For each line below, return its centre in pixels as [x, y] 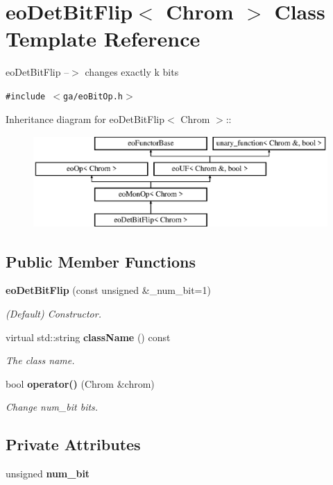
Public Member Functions [101, 261]
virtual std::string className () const [88, 337]
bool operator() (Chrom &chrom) [80, 383]
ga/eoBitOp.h [93, 96]
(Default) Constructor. [53, 314]
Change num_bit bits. [52, 407]
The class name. [40, 360]
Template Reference [103, 39]
